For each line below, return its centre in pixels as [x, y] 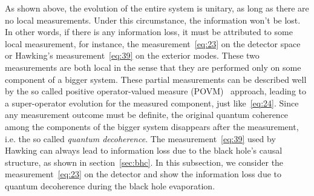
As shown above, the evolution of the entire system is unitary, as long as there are [157, 8]
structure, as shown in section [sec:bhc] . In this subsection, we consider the [144, 162]
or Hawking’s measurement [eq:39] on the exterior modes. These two [132, 55]
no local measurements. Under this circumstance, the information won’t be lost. [153, 20]
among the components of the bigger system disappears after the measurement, [152, 126]
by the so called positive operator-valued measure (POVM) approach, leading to [155, 91]
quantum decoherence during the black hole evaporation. [110, 185]
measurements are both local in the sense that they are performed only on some [153, 67]
